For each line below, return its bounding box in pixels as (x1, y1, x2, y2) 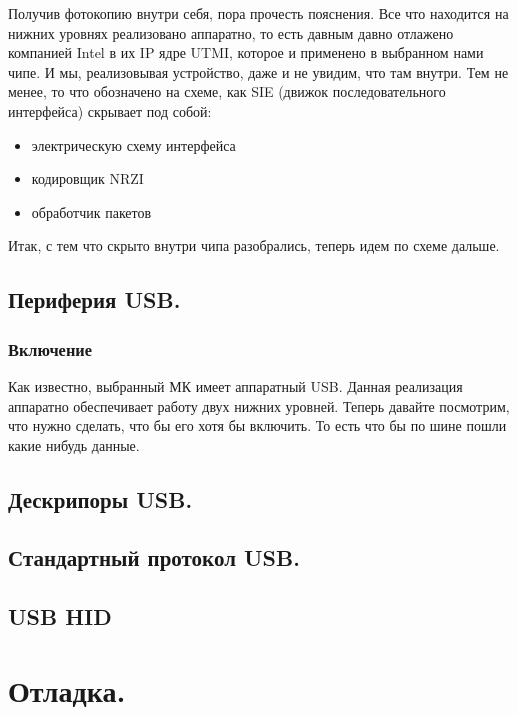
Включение (8, 336, 92, 361)
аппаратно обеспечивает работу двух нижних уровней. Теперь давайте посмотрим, (8, 395, 510, 416)
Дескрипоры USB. (8, 483, 193, 514)
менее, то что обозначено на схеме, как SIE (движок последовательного (8, 81, 446, 102)
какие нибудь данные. (8, 434, 140, 455)
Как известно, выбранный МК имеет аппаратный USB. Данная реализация (8, 375, 463, 396)
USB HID (8, 601, 112, 632)
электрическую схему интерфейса (31, 134, 236, 155)
